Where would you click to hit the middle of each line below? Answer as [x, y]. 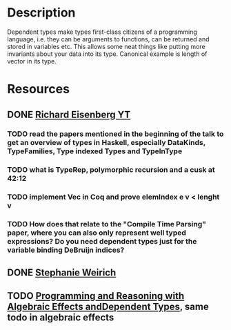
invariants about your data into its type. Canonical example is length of [107, 54]
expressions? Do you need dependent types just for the [102, 242]
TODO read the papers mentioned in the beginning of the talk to [115, 134]
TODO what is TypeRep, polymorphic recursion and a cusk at [111, 170]
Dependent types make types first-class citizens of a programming [102, 32]
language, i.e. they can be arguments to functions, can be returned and [108, 39]
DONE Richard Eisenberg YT [69, 114]
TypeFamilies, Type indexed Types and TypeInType [95, 151]
